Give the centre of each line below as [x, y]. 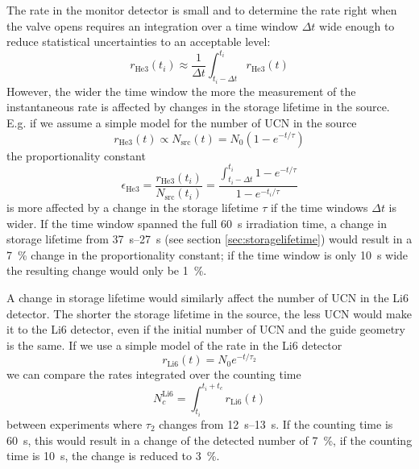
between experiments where [75, 424]
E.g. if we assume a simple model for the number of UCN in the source [182, 122]
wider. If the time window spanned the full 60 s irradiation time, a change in [197, 223]
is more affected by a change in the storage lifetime [133, 208]
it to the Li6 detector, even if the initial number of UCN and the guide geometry [206, 329]
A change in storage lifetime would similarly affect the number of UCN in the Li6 [207, 298]
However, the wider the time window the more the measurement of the [181, 91]
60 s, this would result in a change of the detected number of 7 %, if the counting [209, 440]
